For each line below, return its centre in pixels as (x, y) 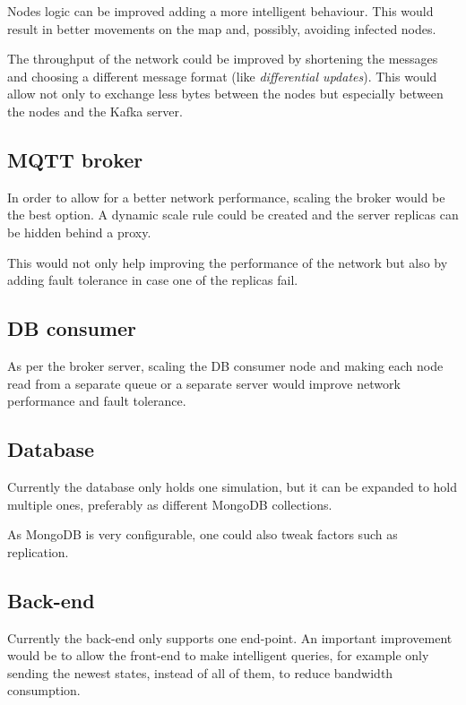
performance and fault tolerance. (97, 401)
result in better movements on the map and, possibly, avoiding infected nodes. (222, 28)
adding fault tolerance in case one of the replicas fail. (153, 280)
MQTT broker (75, 159)
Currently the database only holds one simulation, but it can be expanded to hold (233, 486)
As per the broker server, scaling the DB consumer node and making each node (225, 365)
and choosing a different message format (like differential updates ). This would (222, 76)
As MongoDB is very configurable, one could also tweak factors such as (203, 534)
